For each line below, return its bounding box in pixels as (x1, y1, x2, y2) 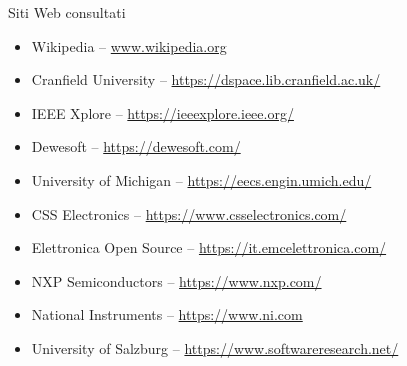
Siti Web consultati (8, 2, 126, 22)
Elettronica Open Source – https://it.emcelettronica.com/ (31, 237, 387, 258)
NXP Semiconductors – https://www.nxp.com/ (31, 270, 322, 291)
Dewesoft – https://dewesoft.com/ (31, 136, 241, 157)
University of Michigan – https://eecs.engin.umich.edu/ (31, 169, 372, 190)
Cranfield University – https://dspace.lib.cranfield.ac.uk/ (31, 69, 381, 90)
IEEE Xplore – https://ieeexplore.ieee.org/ (31, 102, 294, 123)
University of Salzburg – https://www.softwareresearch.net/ (31, 337, 399, 358)
